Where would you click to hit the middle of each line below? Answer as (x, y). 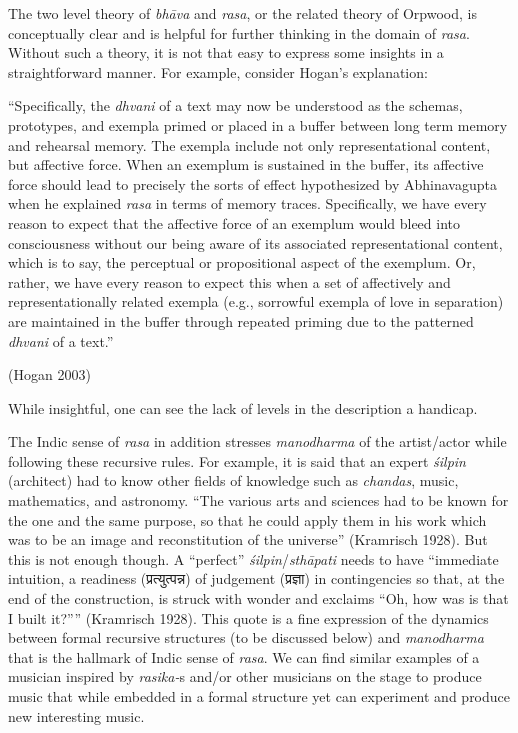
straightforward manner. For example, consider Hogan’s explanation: (218, 71)
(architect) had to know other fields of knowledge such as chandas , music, (233, 480)
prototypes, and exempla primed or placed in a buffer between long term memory (258, 124)
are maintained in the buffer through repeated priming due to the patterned (241, 320)
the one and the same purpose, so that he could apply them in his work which (247, 519)
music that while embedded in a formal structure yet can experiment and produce (259, 696)
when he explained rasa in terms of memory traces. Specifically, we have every (247, 203)
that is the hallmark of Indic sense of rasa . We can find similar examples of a (244, 656)
